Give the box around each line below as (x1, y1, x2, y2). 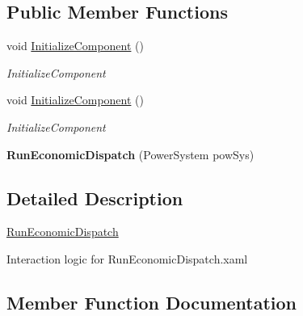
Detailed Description (6, 185, 183, 210)
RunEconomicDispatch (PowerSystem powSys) (6, 145, 255, 162)
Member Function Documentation (6, 289, 297, 314)
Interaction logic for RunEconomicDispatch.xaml (6, 250, 248, 267)
